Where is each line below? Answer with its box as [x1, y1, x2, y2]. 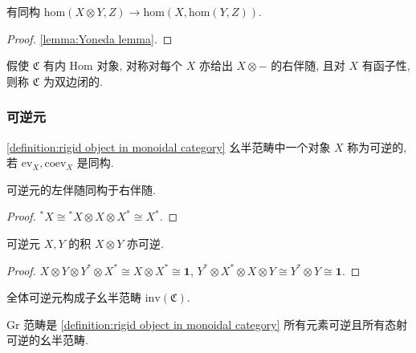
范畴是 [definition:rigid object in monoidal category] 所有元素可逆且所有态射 [23, 315, 408, 332]
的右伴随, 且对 [271, 57, 345, 74]
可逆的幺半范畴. [6, 331, 88, 348]
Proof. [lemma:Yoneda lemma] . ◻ [6, 30, 173, 47]
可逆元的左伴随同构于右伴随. [6, 181, 156, 197]
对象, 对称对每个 [96, 57, 182, 74]
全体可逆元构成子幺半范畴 [6, 289, 141, 306]
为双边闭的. [43, 72, 103, 89]
